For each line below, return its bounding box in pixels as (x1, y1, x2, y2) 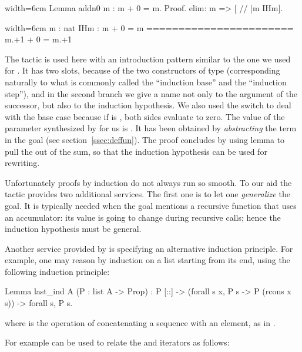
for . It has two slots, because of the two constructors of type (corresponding (5, 64, 280, 77)
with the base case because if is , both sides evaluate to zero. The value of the (5, 110, 285, 122)
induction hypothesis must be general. (5, 223, 142, 235)
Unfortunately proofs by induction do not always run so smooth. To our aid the (5, 176, 292, 188)
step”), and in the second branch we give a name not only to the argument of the (5, 87, 297, 99)
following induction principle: (5, 265, 110, 277)
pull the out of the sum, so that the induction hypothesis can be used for (5, 145, 267, 157)
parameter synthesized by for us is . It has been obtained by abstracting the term (5, 122, 297, 134)
